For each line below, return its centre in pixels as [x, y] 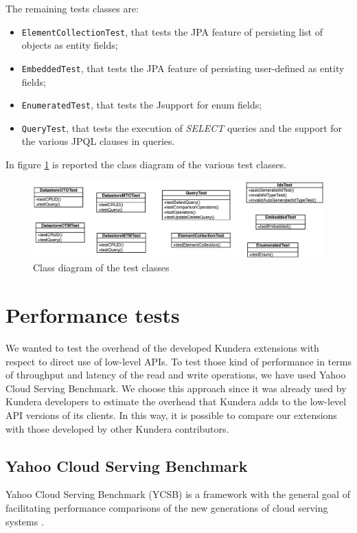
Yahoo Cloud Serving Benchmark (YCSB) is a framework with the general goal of [178, 494]
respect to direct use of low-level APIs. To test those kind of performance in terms [179, 361]
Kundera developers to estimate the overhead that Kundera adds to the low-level [176, 401]
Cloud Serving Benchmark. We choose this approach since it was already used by [176, 388]
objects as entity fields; [70, 45]
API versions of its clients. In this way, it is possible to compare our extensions [171, 415]
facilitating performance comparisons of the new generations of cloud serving [167, 508]
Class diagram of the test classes [101, 268]
